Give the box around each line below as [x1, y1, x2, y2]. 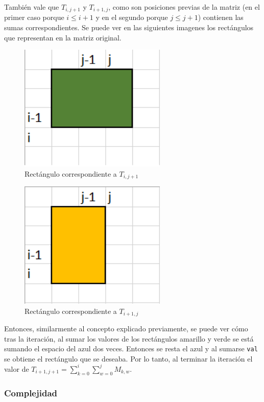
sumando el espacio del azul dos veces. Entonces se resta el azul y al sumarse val [4, 343, 258, 354]
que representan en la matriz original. [4, 32, 122, 43]
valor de [4, 363, 29, 374]
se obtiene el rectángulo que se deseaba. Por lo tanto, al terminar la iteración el [4, 353, 253, 364]
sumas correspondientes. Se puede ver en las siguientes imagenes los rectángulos [4, 22, 254, 33]
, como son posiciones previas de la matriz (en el [108, 2, 260, 12]
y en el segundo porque [95, 12, 168, 23]
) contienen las [198, 12, 244, 23]
